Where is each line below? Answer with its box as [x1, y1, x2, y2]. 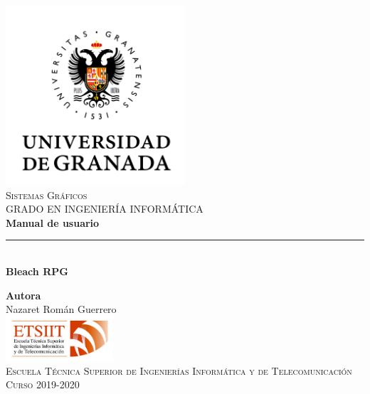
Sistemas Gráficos [6, 187, 88, 202]
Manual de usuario [6, 215, 100, 230]
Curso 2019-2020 [6, 377, 80, 392]
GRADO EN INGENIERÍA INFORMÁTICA [6, 201, 203, 216]
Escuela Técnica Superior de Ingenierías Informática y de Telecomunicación [6, 363, 352, 378]
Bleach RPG [6, 263, 68, 278]
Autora [6, 287, 41, 302]
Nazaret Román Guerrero [6, 302, 117, 316]
